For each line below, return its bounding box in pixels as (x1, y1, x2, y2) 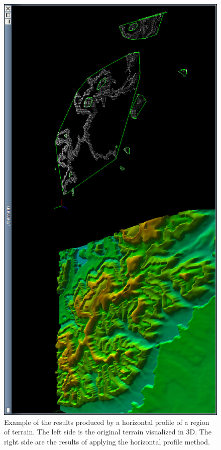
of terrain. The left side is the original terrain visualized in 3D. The (4, 426, 211, 437)
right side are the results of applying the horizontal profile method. (4, 436, 210, 446)
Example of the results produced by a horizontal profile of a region (4, 416, 209, 427)
